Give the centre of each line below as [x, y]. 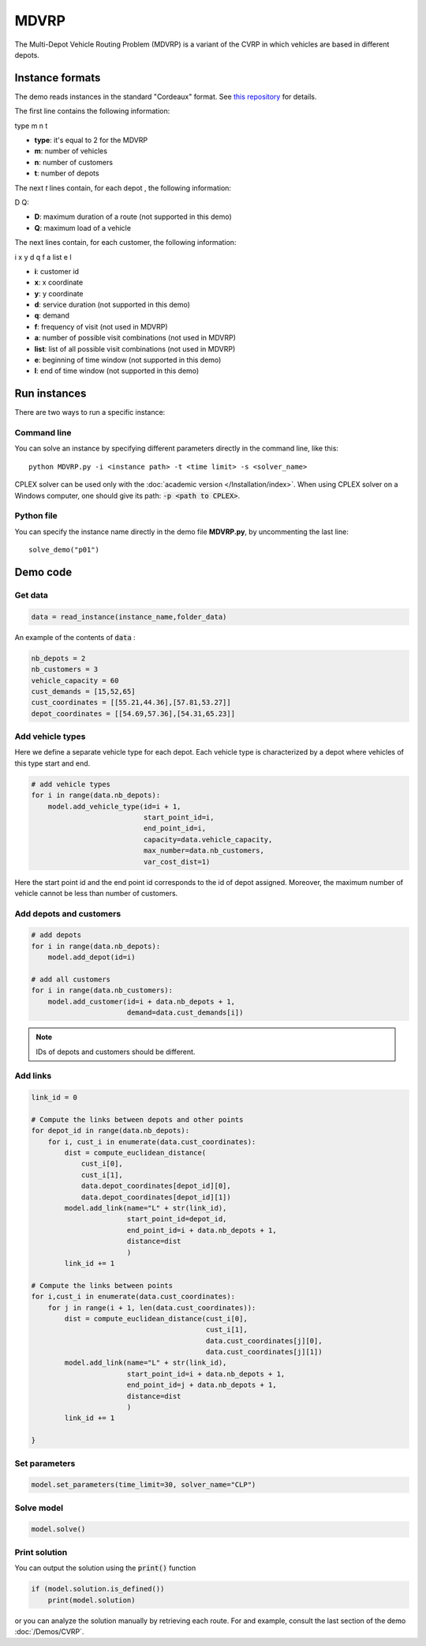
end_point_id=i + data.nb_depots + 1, [202, 1230]
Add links [33, 1076]
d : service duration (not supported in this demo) [112, 305]
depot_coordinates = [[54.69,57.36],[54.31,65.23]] [133, 714]
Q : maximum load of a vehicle [83, 228]
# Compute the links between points [102, 1285]
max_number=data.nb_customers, [204, 851]
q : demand [52, 315]
